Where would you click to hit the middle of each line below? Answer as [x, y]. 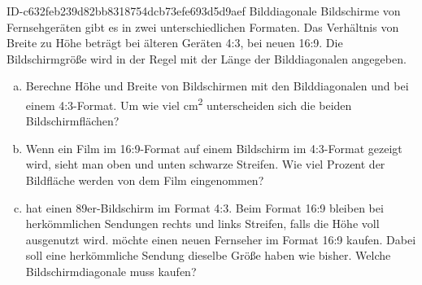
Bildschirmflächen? [72, 121]
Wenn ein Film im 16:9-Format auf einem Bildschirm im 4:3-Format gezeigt [214, 148]
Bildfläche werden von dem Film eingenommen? [145, 180]
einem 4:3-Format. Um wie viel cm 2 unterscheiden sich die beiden [189, 103]
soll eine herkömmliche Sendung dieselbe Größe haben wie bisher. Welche [208, 255]
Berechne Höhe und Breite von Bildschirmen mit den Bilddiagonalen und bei [217, 86]
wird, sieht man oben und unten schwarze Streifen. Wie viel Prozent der [205, 164]
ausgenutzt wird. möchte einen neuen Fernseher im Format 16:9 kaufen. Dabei [221, 239]
